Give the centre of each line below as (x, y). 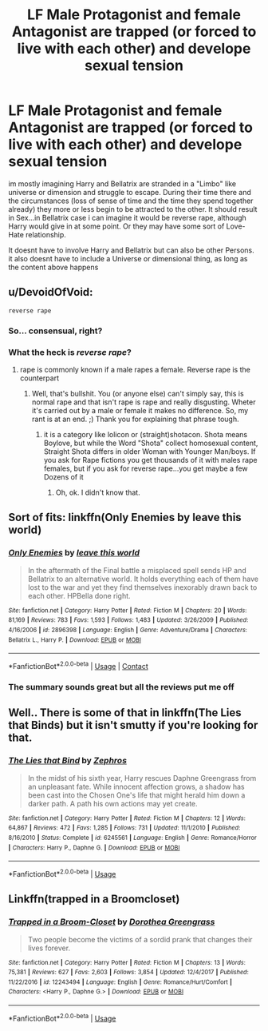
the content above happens (53, 267)
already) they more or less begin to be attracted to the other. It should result (133, 209)
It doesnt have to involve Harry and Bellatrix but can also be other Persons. (132, 250)
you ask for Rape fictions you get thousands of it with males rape (150, 460)
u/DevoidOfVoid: (51, 292)
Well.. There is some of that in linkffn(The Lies (125, 713)
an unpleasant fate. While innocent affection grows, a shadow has (136, 786)
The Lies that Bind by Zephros (68, 761)
